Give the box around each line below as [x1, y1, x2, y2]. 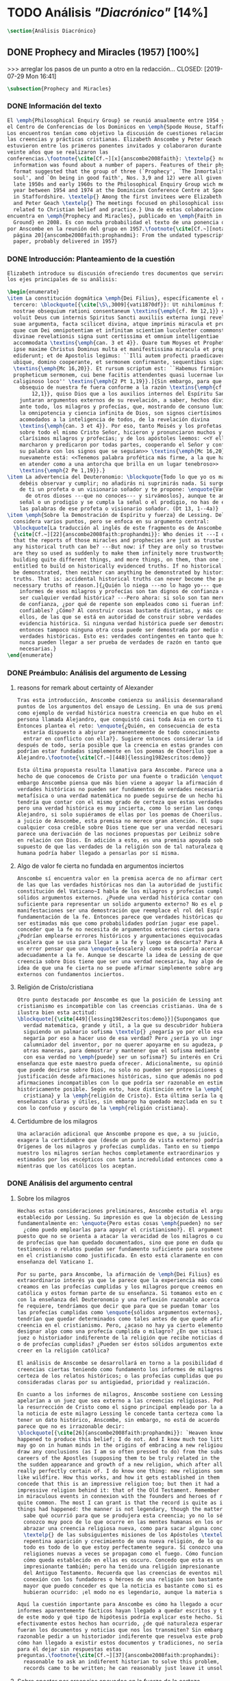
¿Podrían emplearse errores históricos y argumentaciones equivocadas [16, 932, 223, 940]
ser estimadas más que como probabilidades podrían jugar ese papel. [16, 920, 220, 927]
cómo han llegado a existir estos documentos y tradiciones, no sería [16, 1639, 223, 1646]
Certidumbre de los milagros [16, 1117, 98, 1126]
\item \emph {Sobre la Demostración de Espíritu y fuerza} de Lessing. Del [7, 511, 225, 518]
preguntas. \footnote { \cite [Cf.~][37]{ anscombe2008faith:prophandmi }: [16, 1652, 220, 1659]
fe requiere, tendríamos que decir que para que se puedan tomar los [16, 1303, 220, 1309]
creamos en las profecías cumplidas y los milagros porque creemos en [16, 1283, 223, 1290]
